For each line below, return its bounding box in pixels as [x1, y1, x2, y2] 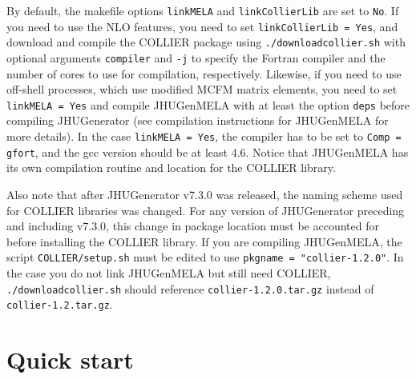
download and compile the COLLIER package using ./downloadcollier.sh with [6, 34, 406, 50]
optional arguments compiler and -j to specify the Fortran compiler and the [6, 49, 386, 66]
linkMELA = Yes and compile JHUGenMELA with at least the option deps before [6, 96, 410, 113]
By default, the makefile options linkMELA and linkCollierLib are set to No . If [6, 2, 399, 18]
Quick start [6, 343, 134, 376]
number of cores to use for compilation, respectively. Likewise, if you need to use [6, 65, 402, 82]
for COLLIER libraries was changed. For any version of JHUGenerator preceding [6, 201, 405, 218]
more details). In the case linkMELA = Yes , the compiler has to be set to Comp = [6, 128, 402, 145]
